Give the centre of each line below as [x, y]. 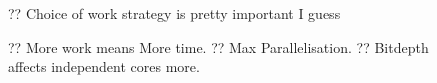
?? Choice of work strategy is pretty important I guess [174, 13]
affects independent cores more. [104, 66]
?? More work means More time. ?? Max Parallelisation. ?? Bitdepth [218, 46]
